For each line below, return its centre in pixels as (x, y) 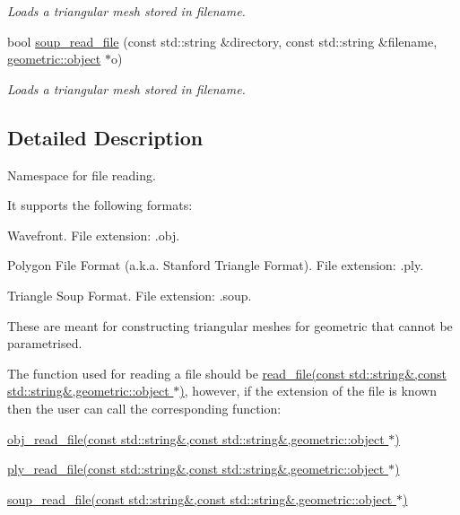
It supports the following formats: (100, 205)
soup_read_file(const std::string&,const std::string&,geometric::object (200, 498)
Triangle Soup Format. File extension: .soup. (130, 295)
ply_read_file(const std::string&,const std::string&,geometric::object (196, 469)
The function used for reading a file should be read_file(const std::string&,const (227, 373)
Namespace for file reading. (82, 175)
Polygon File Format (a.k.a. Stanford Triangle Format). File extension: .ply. (216, 265)
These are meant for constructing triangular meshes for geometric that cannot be (230, 325)
